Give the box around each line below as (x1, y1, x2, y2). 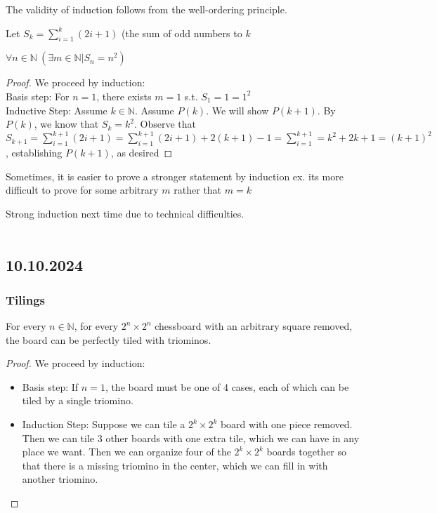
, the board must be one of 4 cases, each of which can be (105, 379, 349, 394)
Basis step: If (22, 379, 79, 394)
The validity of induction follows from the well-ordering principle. (6, 2, 287, 16)
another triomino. (22, 472, 98, 486)
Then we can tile (22, 430, 95, 445)
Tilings (6, 291, 46, 308)
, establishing (6, 145, 63, 160)
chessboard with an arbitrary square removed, (155, 319, 353, 333)
